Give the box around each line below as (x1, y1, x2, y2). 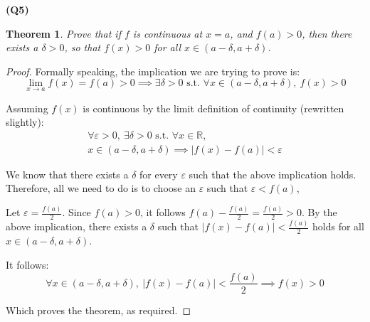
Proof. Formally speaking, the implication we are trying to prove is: (6, 63, 300, 78)
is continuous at (132, 26, 203, 41)
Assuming (6, 100, 48, 115)
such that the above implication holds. (189, 166, 356, 181)
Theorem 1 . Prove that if (6, 26, 121, 41)
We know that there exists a (6, 166, 129, 181)
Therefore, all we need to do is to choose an (6, 181, 196, 195)
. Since (62, 205, 91, 220)
